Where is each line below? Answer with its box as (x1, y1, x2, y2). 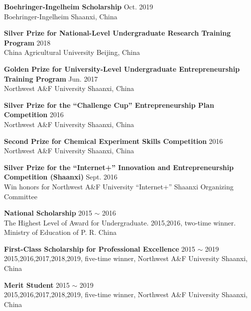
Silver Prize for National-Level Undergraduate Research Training (4, 28, 231, 38)
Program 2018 (4, 37, 51, 47)
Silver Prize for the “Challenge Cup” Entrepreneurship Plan (4, 99, 215, 110)
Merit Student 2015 (4, 279, 70, 290)
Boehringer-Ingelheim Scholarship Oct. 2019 (4, 1, 153, 11)
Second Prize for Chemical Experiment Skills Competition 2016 (4, 135, 223, 146)
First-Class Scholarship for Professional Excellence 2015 (4, 243, 195, 254)
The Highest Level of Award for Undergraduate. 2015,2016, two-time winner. (4, 217, 236, 227)
